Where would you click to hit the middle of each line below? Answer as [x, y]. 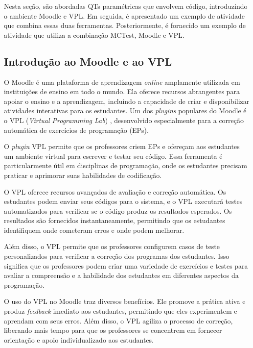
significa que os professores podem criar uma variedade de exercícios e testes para [126, 265]
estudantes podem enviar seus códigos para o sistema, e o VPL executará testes [123, 201]
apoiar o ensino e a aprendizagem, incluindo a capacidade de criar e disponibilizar [127, 101]
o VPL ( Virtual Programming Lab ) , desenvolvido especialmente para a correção [124, 120]
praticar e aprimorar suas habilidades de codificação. [83, 175]
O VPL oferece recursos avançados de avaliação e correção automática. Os [115, 191]
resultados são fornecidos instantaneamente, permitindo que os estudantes [115, 220]
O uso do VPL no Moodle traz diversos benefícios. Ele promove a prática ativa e [125, 301]
